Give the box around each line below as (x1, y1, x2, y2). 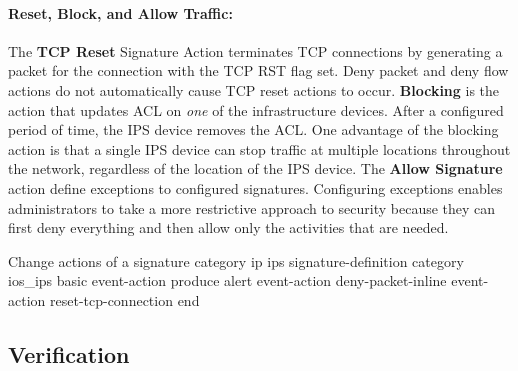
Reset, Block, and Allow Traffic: (8, 2, 233, 23)
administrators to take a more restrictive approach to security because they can (8, 197, 496, 218)
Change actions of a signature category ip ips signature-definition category (8, 250, 464, 271)
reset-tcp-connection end (49, 289, 200, 310)
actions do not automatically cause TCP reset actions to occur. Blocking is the (8, 79, 500, 100)
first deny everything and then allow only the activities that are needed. (8, 217, 449, 238)
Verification (8, 338, 130, 369)
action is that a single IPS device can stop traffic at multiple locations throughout (8, 138, 511, 159)
